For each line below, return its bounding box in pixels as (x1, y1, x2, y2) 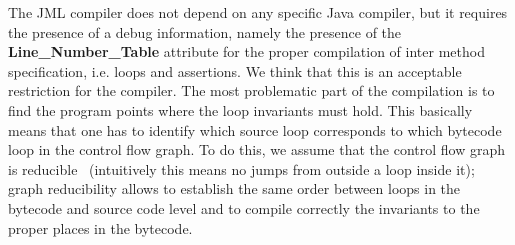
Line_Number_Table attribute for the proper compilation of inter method (8, 41, 485, 62)
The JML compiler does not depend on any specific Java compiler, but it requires (8, 2, 508, 22)
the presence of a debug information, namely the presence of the (8, 21, 402, 42)
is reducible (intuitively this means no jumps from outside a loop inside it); (8, 158, 475, 179)
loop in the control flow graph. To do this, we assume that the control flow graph (8, 139, 505, 160)
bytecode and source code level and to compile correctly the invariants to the (8, 197, 480, 218)
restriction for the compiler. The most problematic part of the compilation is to (8, 80, 495, 101)
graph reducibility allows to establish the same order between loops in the (8, 178, 461, 199)
